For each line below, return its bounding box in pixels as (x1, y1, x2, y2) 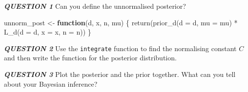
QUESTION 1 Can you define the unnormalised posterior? (4, 1, 186, 11)
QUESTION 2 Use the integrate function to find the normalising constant (4, 43, 237, 53)
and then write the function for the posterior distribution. (4, 53, 177, 63)
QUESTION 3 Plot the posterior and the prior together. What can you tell (4, 69, 236, 79)
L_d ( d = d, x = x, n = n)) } (4, 27, 91, 37)
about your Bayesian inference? (4, 78, 98, 89)
